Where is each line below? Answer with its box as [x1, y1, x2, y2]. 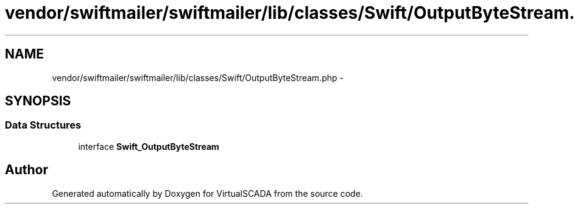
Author [5, 162, 48, 178]
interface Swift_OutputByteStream [78, 141, 219, 152]
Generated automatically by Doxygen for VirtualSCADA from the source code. [52, 188, 363, 199]
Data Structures [5, 119, 82, 132]
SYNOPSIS [5, 93, 71, 109]
